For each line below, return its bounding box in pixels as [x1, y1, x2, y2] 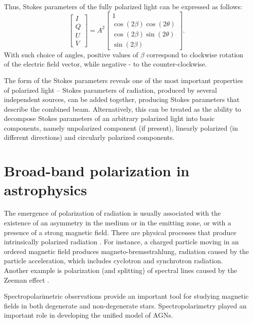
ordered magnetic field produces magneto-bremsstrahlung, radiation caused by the [4, 246, 249, 256]
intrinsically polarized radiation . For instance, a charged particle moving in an [4, 237, 239, 247]
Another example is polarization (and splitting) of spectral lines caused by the [4, 265, 237, 275]
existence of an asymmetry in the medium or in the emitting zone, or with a [4, 217, 231, 227]
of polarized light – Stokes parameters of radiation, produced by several [4, 85, 217, 95]
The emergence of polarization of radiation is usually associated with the [4, 208, 221, 218]
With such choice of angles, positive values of [4, 49, 139, 59]
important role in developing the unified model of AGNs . [4, 310, 173, 320]
